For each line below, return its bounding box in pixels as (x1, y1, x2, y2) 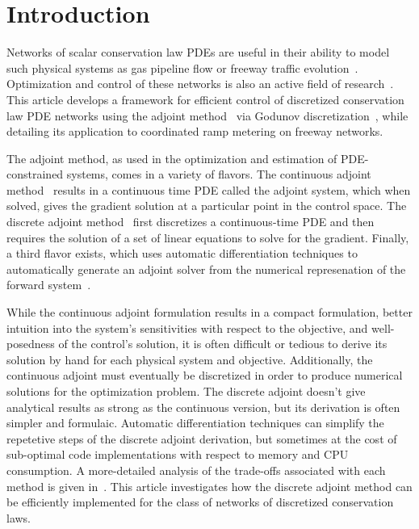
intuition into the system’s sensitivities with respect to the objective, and (6, 319, 368, 336)
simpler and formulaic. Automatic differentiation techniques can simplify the (6, 414, 384, 431)
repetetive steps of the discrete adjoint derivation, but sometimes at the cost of (6, 430, 397, 447)
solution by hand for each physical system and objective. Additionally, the (6, 351, 373, 367)
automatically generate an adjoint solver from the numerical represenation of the (6, 260, 406, 277)
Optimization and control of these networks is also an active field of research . (6, 75, 394, 92)
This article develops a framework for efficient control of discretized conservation (6, 90, 404, 107)
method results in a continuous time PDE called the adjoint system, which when (6, 181, 411, 198)
